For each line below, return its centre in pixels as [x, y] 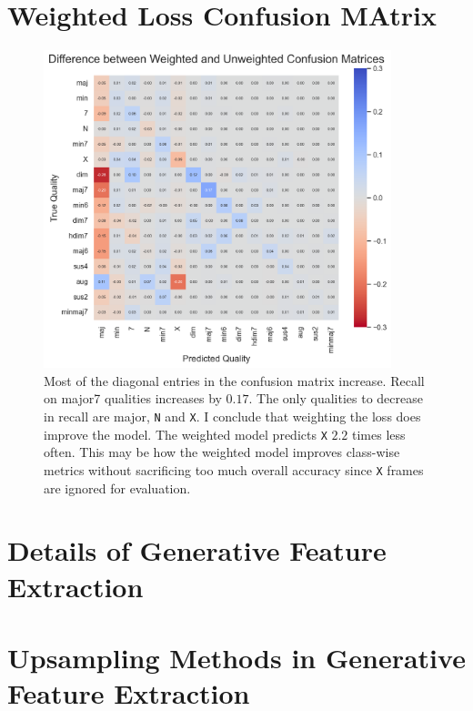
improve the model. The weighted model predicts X [186, 434]
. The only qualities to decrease [336, 398]
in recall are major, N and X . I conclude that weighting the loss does [232, 416]
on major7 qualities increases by [133, 398]
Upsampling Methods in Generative [236, 657]
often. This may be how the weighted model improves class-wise [222, 452]
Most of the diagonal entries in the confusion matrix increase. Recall [234, 380]
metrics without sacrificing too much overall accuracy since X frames [234, 469]
